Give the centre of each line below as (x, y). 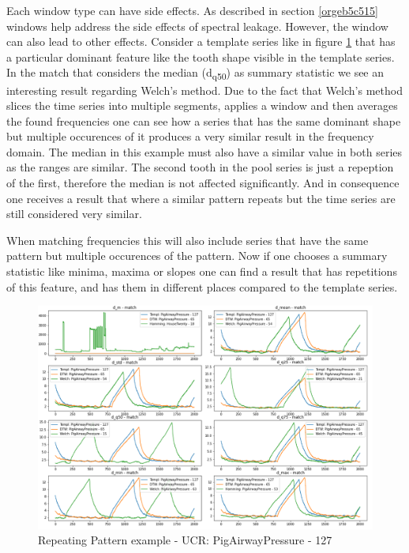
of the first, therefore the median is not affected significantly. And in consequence (203, 183)
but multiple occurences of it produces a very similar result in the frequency (190, 136)
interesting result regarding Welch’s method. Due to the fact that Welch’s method (204, 90)
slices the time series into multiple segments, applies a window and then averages (202, 105)
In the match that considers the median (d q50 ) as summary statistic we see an (195, 73)
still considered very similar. (74, 214)
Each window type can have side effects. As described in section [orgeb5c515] (192, 10)
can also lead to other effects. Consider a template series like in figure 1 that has (201, 41)
